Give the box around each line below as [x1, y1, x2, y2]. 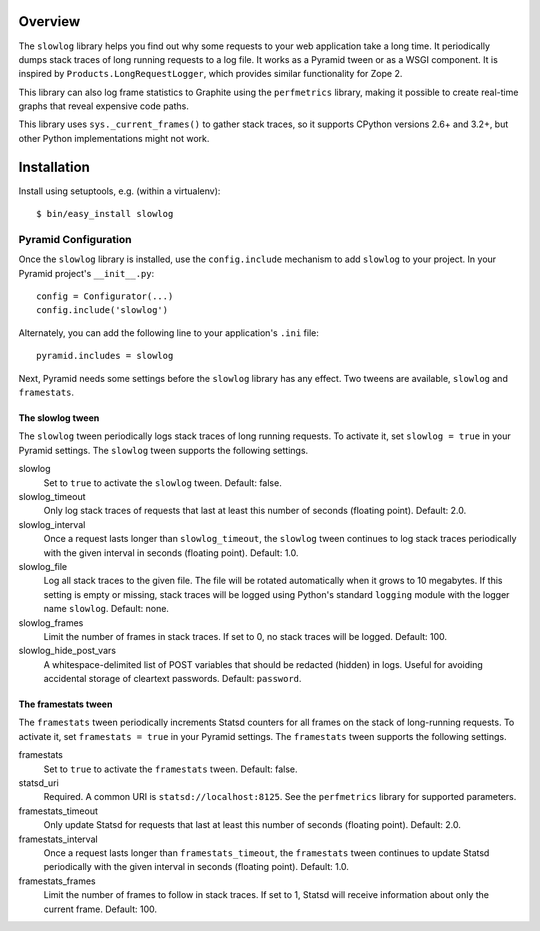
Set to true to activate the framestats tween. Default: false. [43, 763, 298, 775]
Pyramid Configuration [18, 232, 132, 246]
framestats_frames [18, 875, 96, 887]
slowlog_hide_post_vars [18, 645, 117, 657]
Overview [18, 13, 81, 30]
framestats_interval [18, 833, 99, 845]
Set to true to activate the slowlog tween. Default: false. [43, 476, 282, 489]
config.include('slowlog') [36, 305, 169, 316]
